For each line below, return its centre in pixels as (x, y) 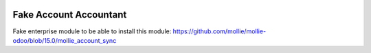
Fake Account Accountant (70, 15)
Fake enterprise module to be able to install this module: (92, 31)
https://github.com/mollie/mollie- (220, 31)
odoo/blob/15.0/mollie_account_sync (65, 40)
